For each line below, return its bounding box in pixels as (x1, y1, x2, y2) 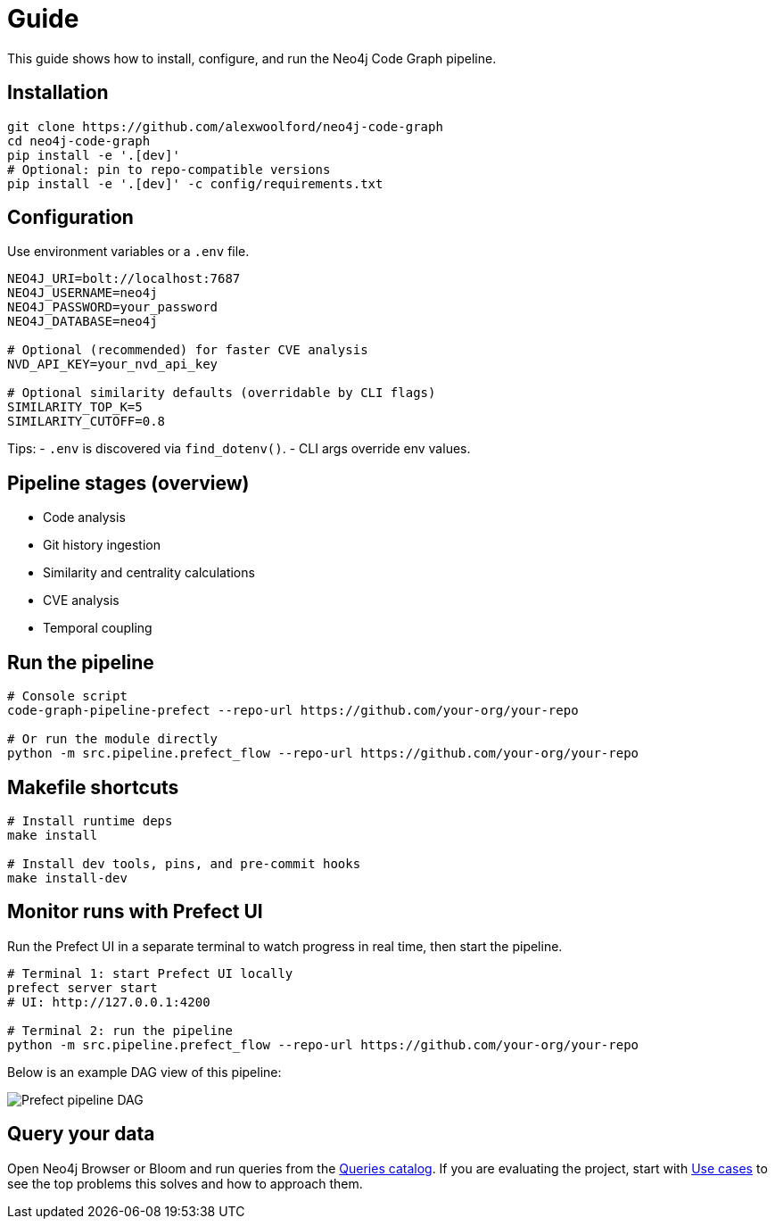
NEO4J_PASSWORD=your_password (7, 300, 218, 315)
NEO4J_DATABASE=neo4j (7, 314, 158, 329)
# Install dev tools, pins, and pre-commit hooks (7, 856, 361, 871)
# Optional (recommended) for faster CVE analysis (7, 343, 368, 358)
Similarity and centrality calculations (43, 565, 255, 581)
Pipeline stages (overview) (7, 471, 250, 494)
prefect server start (7, 980, 158, 995)
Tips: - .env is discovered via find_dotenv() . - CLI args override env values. (7, 441, 471, 457)
